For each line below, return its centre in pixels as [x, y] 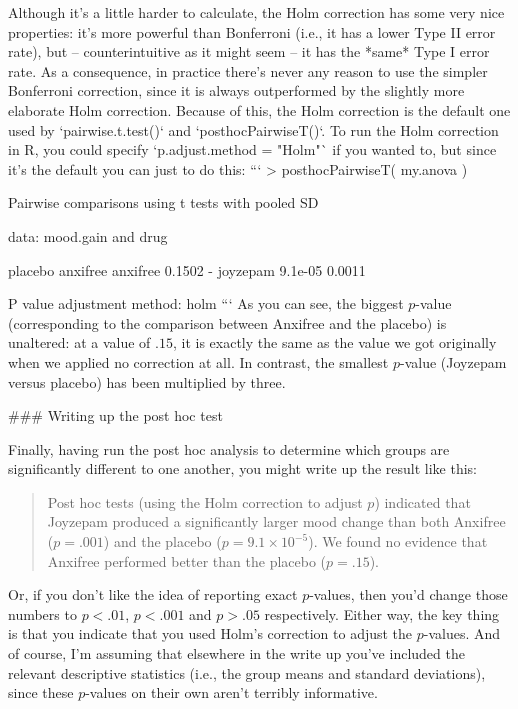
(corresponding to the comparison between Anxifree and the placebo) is [227, 322]
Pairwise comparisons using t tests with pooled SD [163, 202]
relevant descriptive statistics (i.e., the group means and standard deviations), [247, 672]
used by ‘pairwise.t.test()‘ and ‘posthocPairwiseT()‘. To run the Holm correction [253, 129]
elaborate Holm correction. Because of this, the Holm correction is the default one [259, 109]
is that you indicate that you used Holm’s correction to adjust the [210, 633]
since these [41, 692]
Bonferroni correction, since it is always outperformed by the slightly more [236, 90]
